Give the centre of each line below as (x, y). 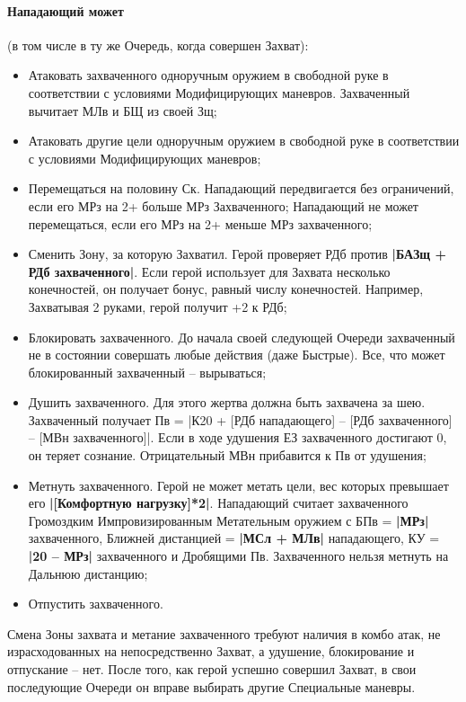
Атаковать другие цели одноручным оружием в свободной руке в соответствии (244, 141)
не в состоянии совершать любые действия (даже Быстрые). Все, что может (237, 355)
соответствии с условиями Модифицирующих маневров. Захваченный (219, 92)
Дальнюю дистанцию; (88, 573)
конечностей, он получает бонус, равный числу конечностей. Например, (226, 289)
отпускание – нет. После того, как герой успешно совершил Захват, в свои (212, 669)
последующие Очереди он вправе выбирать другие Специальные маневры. (211, 686)
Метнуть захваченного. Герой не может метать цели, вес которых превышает (238, 485)
